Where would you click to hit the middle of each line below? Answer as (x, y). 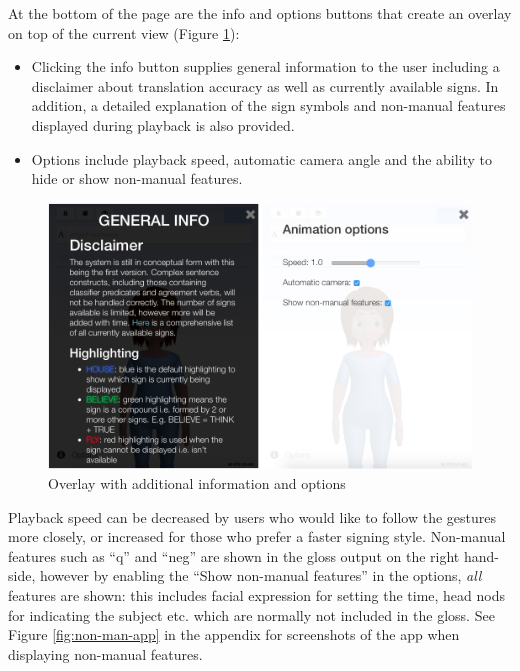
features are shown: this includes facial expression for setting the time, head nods (256, 594)
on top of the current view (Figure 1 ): (124, 32)
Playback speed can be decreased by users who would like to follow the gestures (252, 516)
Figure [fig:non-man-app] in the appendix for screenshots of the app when (234, 634)
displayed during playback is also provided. (163, 124)
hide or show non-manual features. (137, 178)
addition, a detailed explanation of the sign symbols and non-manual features (268, 105)
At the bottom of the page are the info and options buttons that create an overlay (260, 13)
